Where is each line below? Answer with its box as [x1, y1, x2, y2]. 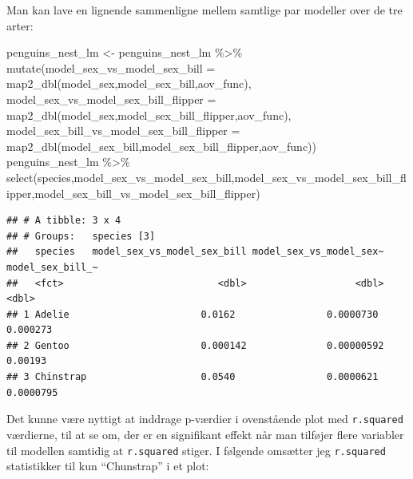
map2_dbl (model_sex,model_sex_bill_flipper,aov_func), [6, 106, 292, 123]
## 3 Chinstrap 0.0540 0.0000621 [6, 371, 379, 383]
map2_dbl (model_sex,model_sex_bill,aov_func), [6, 75, 252, 92]
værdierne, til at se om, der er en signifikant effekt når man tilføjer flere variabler [6, 426, 404, 442]
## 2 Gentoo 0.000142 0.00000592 [6, 339, 384, 351]
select [6, 168, 34, 185]
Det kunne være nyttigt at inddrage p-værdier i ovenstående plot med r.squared [6, 410, 403, 427]
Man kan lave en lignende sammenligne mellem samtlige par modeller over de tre [6, 2, 403, 18]
